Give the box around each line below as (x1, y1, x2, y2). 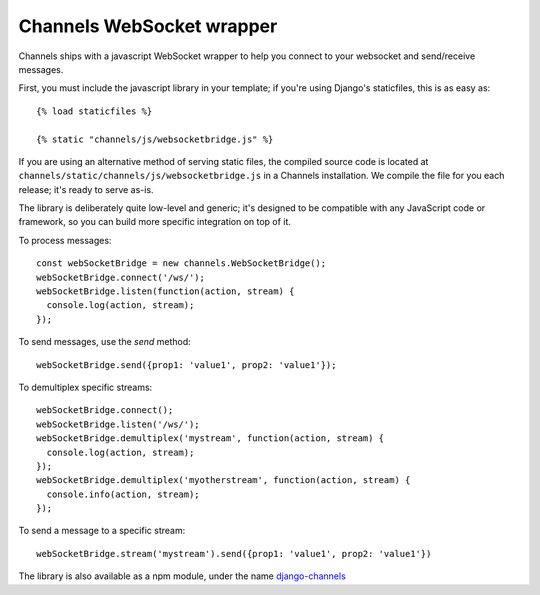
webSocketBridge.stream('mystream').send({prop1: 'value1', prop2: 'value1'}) (36, 548, 432, 559)
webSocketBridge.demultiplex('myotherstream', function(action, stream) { (36, 475, 411, 486)
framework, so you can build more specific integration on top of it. (18, 216, 292, 228)
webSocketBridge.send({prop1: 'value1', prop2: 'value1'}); (36, 359, 337, 370)
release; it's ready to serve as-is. (18, 183, 154, 195)
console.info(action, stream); (46, 488, 200, 500)
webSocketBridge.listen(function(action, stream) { (36, 286, 295, 297)
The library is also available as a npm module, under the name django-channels (18, 570, 347, 582)
